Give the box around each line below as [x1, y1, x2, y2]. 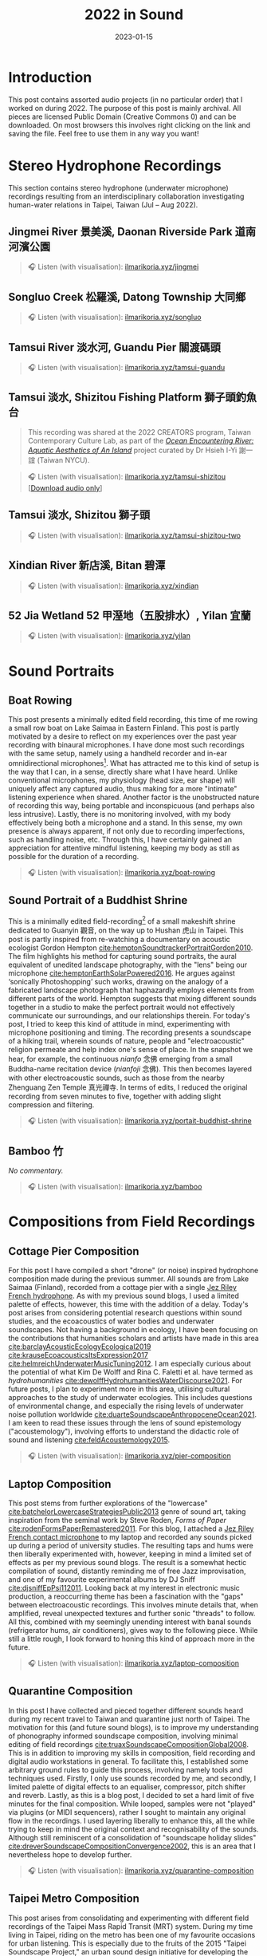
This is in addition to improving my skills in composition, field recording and [8, 1748, 256, 1757]
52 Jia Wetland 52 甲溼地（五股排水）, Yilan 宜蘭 [8, 609, 251, 622]
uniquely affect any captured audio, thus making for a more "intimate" [8, 783, 238, 793]
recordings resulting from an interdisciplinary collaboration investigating [8, 191, 245, 201]
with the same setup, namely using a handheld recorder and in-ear [8, 748, 227, 759]
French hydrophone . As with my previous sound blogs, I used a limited [8, 1291, 239, 1301]
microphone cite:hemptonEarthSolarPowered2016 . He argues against [8, 968, 235, 978]
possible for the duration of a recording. [8, 851, 139, 861]
